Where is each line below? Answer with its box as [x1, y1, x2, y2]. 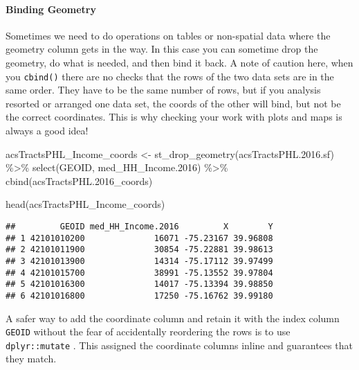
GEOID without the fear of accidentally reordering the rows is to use [6, 324, 291, 339]
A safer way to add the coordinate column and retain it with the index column [6, 310, 340, 325]
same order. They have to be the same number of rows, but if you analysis [6, 82, 321, 97]
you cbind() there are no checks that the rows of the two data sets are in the [6, 69, 334, 83]
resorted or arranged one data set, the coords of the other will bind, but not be [6, 96, 341, 110]
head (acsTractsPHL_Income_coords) [6, 197, 165, 211]
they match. [6, 351, 57, 366]
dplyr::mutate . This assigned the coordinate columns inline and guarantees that [6, 337, 353, 352]
